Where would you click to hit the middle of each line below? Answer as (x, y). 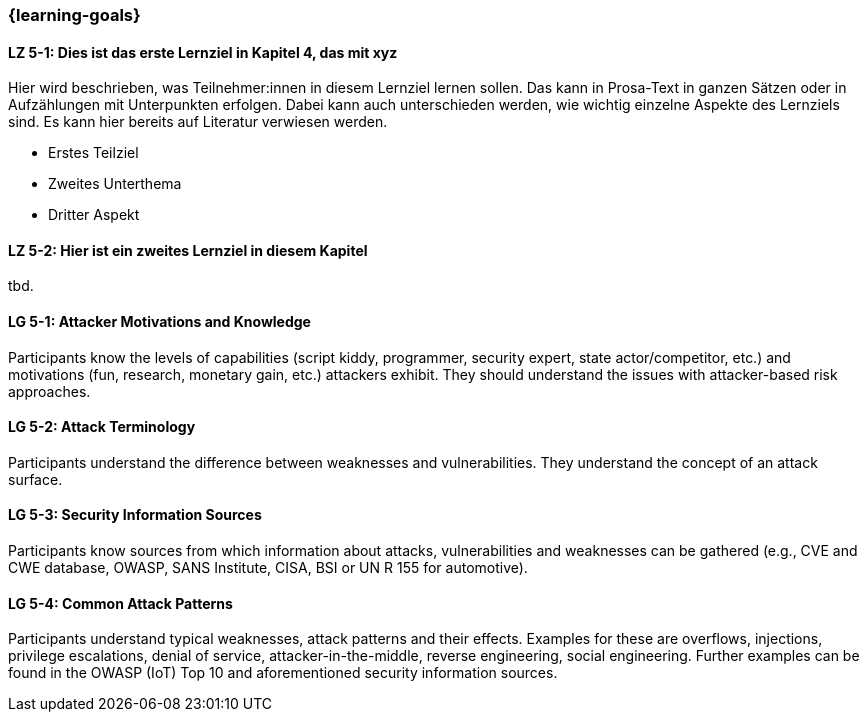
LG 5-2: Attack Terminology (102, 427)
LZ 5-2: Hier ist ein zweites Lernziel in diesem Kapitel (188, 250)
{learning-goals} (74, 15)
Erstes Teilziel (93, 153)
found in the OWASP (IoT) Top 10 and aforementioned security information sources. (283, 673)
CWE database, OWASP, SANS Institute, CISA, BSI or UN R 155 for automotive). (268, 568)
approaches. (49, 391)
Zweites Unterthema (115, 184)
